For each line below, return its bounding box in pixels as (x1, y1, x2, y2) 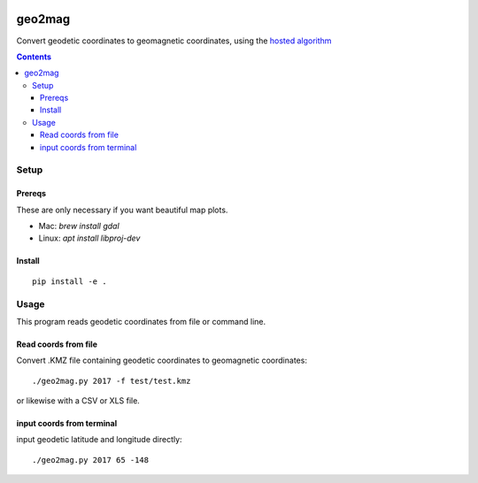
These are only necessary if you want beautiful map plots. (16, 204, 228, 215)
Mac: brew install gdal (38, 220, 119, 231)
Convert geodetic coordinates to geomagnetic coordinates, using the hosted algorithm (16, 35, 332, 46)
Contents (16, 51, 52, 62)
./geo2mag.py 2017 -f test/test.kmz (32, 376, 191, 386)
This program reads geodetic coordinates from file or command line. (16, 316, 266, 326)
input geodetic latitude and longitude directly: (16, 434, 182, 445)
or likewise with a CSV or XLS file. (16, 395, 141, 406)
